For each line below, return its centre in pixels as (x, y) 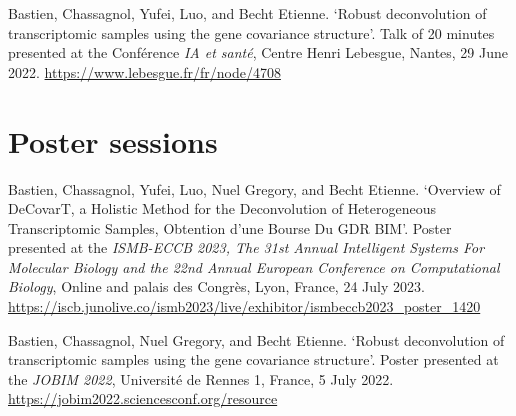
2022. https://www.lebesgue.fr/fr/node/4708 (144, 71)
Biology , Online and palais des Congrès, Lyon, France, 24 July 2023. (216, 286)
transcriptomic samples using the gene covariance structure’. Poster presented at (253, 359)
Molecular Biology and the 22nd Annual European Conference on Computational (254, 266)
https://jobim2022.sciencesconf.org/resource (143, 398)
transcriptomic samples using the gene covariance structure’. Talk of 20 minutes (251, 32)
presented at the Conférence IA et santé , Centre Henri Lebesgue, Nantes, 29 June (258, 52)
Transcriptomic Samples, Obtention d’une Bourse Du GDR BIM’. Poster (230, 227)
